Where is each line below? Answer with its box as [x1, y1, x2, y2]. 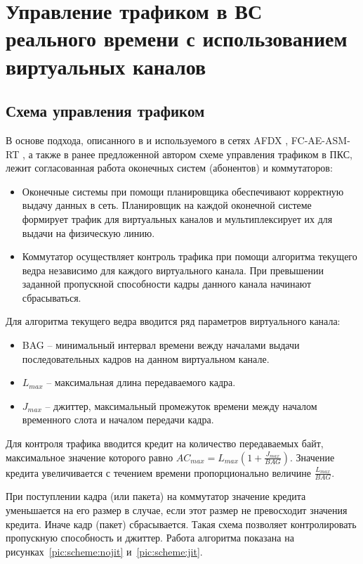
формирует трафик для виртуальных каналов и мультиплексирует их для [22, 211, 333, 226]
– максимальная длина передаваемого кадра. [46, 375, 236, 390]
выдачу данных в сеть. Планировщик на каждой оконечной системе [22, 198, 312, 212]
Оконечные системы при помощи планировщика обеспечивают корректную [22, 184, 344, 198]
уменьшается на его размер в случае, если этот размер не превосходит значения [6, 503, 348, 518]
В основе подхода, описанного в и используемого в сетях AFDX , [6, 132, 289, 147]
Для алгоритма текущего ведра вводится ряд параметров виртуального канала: [6, 314, 341, 328]
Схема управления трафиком [6, 100, 205, 122]
